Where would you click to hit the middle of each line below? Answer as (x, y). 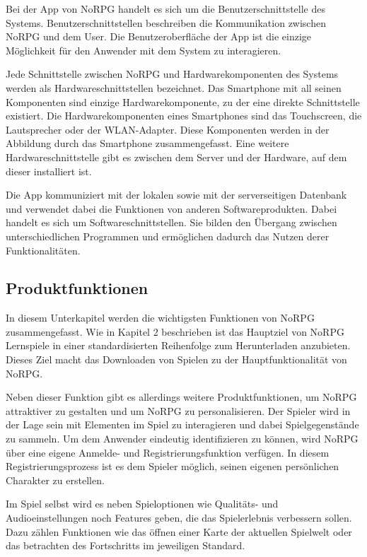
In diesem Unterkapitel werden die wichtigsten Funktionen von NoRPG (160, 318)
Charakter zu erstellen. (55, 480)
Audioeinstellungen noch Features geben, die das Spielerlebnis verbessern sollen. (179, 518)
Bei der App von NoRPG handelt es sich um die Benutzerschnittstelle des (166, 8)
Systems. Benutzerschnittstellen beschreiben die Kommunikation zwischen (166, 22)
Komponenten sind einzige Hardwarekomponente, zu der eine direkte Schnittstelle (183, 101)
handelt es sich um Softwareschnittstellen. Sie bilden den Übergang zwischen (171, 222)
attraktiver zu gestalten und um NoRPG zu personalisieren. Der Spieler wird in (178, 410)
